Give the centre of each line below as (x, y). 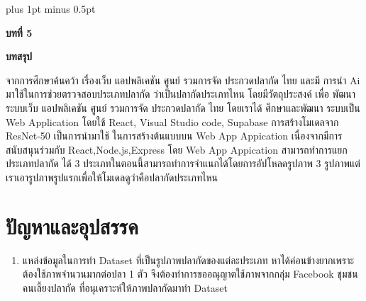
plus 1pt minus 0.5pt (51, 8)
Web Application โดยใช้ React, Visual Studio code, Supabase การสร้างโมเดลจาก (172, 121)
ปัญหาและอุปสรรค (72, 226)
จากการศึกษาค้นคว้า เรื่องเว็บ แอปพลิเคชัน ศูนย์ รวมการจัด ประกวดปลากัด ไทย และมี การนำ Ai (183, 80)
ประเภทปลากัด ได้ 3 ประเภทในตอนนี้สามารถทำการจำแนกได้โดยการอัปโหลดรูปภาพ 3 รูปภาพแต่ (183, 163)
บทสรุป (19, 56)
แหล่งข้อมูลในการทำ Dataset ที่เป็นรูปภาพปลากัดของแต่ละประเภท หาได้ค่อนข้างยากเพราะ (188, 260)
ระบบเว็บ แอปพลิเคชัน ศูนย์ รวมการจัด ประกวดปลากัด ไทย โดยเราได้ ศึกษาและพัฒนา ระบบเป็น (183, 107)
